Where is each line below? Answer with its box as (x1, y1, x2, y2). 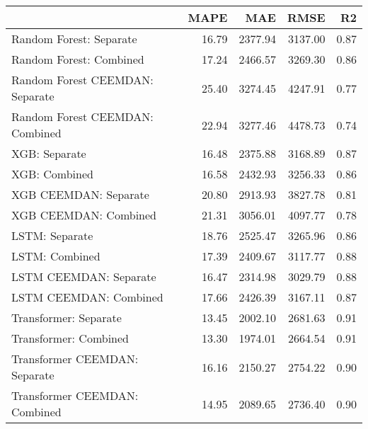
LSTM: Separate (11, 227, 93, 244)
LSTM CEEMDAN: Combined (11, 289, 163, 305)
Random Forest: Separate (11, 30, 137, 47)
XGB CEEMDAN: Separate (11, 186, 149, 202)
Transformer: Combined (11, 330, 130, 346)
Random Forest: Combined (11, 51, 144, 67)
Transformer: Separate (11, 309, 122, 326)
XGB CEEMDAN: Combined (11, 207, 157, 223)
